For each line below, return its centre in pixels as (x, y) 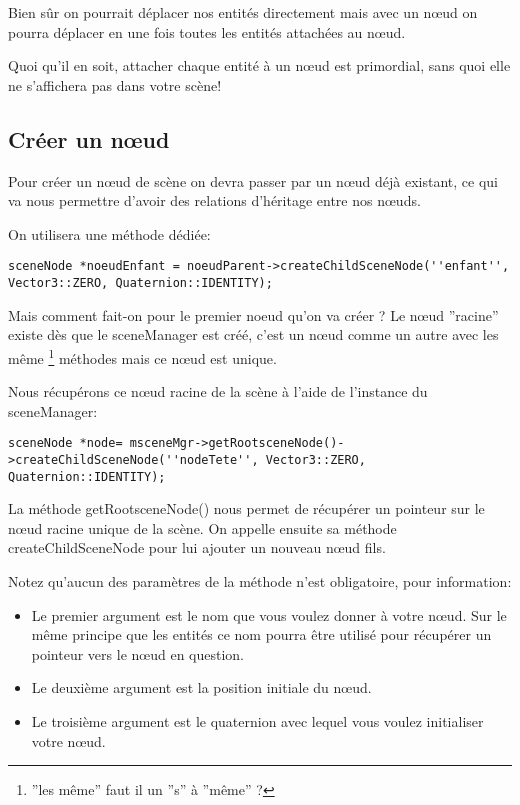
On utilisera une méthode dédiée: (109, 233)
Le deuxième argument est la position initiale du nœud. (201, 687)
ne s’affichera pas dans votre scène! (115, 84)
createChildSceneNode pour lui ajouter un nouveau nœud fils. (197, 547)
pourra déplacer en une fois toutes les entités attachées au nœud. (207, 31)
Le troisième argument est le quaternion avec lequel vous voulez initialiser (257, 721)
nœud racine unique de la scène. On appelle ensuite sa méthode (202, 527)
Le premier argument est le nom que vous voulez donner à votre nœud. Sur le (269, 614)
